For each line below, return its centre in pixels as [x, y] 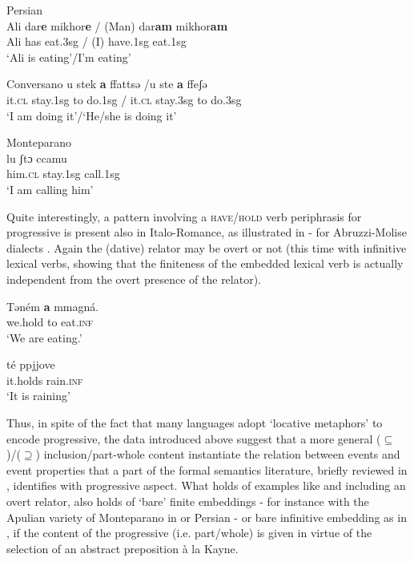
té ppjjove [31, 364]
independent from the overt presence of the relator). [134, 279]
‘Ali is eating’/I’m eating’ [69, 57]
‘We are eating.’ [44, 337]
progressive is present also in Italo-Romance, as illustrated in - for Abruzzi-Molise [207, 232]
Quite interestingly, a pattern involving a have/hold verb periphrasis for [184, 216]
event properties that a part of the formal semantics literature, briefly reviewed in [207, 469]
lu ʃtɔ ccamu [37, 158]
